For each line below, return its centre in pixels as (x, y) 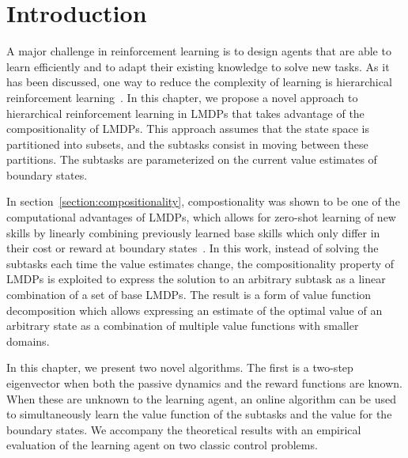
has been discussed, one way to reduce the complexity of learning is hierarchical (199, 82)
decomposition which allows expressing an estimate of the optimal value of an (195, 310)
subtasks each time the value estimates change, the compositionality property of (200, 263)
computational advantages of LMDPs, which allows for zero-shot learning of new (201, 217)
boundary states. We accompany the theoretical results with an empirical (184, 429)
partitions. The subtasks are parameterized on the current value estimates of (192, 159)
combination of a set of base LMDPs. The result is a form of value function (189, 295)
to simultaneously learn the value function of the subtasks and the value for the (199, 414)
